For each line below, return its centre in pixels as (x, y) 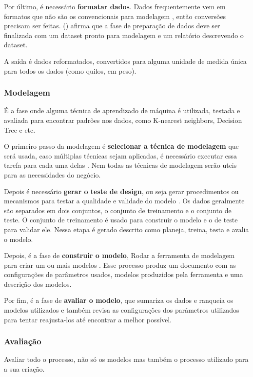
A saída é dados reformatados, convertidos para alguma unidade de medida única (125, 61)
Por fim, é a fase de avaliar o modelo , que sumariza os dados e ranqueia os (119, 300)
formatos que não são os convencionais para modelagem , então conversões (115, 16)
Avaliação (23, 341)
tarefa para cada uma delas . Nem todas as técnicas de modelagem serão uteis (120, 165)
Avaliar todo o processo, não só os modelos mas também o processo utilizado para (126, 359)
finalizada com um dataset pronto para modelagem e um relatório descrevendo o (124, 35)
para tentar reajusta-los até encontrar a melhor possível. (88, 319)
